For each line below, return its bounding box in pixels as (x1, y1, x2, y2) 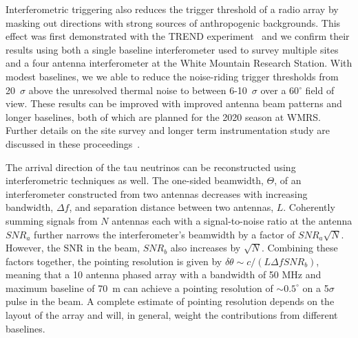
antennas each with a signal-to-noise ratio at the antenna (112, 213, 352, 227)
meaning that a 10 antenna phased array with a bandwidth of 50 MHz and (6, 267, 322, 282)
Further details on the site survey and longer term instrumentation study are (6, 123, 330, 137)
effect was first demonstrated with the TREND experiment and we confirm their (6, 29, 350, 43)
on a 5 (302, 280, 329, 295)
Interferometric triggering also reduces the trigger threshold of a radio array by (6, 2, 339, 16)
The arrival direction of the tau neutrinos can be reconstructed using (6, 159, 296, 174)
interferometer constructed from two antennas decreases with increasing (6, 186, 308, 201)
